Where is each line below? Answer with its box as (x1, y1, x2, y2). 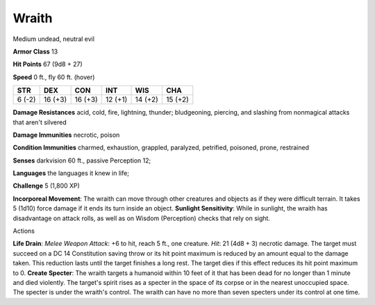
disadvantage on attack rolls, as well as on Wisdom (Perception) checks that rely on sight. (12, 214, 271, 222)
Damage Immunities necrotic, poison (12, 131, 120, 139)
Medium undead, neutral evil (12, 35, 95, 43)
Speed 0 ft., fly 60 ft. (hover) (12, 73, 95, 81)
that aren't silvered (12, 118, 67, 126)
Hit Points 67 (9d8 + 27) (12, 60, 83, 69)
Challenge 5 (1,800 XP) (12, 181, 80, 190)
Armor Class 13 (12, 47, 58, 56)
